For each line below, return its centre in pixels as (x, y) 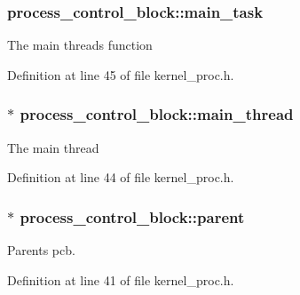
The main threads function (80, 45)
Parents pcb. (41, 250)
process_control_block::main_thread (157, 114)
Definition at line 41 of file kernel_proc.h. (121, 279)
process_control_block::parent (132, 216)
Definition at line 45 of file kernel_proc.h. (121, 74)
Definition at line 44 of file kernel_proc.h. (121, 177)
